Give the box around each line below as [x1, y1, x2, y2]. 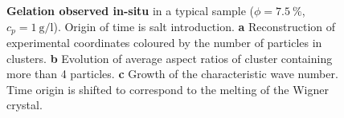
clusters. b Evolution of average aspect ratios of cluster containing [6, 49, 333, 66]
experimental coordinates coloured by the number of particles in [6, 34, 322, 51]
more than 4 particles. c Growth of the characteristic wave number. [6, 65, 338, 82]
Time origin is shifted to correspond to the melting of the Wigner [6, 81, 329, 97]
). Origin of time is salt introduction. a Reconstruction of [53, 18, 336, 34]
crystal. [6, 96, 43, 113]
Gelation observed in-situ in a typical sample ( [6, 2, 255, 18]
